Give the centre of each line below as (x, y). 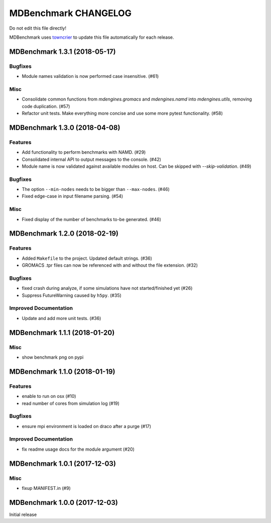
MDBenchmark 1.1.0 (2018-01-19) (62, 372)
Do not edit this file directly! (38, 28)
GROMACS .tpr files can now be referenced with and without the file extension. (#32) (110, 265)
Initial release (23, 514)
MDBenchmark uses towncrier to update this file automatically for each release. (92, 37)
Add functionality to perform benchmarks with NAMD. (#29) (84, 152)
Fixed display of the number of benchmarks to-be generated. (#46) (92, 219)
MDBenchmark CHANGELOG (70, 13)
